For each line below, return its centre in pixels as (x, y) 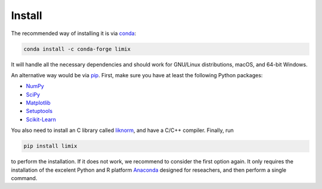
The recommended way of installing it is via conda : (74, 33)
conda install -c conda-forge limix (77, 49)
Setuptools (39, 111)
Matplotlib (38, 103)
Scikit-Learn (41, 119)
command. (24, 178)
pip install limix (50, 146)
